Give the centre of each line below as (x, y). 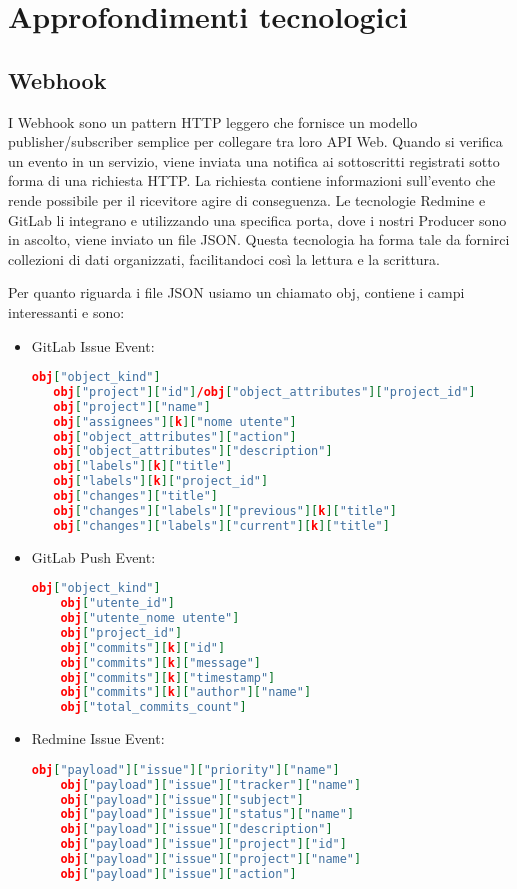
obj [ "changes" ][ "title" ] (135, 496)
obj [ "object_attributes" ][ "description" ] (193, 451)
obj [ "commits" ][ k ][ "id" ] (143, 647)
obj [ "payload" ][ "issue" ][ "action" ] (178, 873)
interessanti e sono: (66, 311)
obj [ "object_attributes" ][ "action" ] (175, 436)
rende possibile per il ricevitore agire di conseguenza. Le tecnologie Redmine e (247, 199)
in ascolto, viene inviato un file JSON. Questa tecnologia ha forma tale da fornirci (259, 239)
